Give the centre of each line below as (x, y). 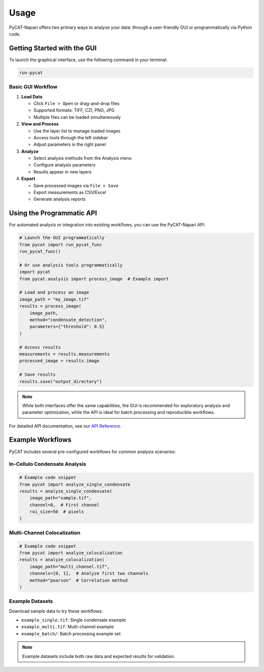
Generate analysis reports (59, 199)
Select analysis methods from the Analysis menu (83, 158)
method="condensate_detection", (68, 320)
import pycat (35, 272)
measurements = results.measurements (65, 354)
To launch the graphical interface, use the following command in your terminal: (88, 60)
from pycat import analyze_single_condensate (75, 484)
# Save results (37, 375)
